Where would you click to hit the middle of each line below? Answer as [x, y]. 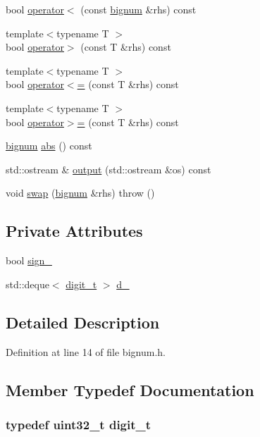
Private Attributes [74, 231]
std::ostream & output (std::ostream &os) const [109, 169]
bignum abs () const [49, 146]
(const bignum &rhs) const [138, 9]
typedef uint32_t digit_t [79, 424]
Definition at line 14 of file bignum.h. [86, 351]
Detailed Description [83, 322]
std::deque [27, 284]
